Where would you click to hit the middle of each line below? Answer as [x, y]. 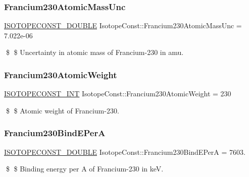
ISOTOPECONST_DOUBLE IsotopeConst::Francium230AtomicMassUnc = [123, 25]
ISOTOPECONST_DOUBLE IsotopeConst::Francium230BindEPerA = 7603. [125, 152]
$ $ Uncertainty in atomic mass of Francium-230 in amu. [95, 52]
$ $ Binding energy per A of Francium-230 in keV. [85, 169]
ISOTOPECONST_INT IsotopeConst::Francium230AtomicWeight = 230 [118, 94]
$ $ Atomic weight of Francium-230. [62, 110]
